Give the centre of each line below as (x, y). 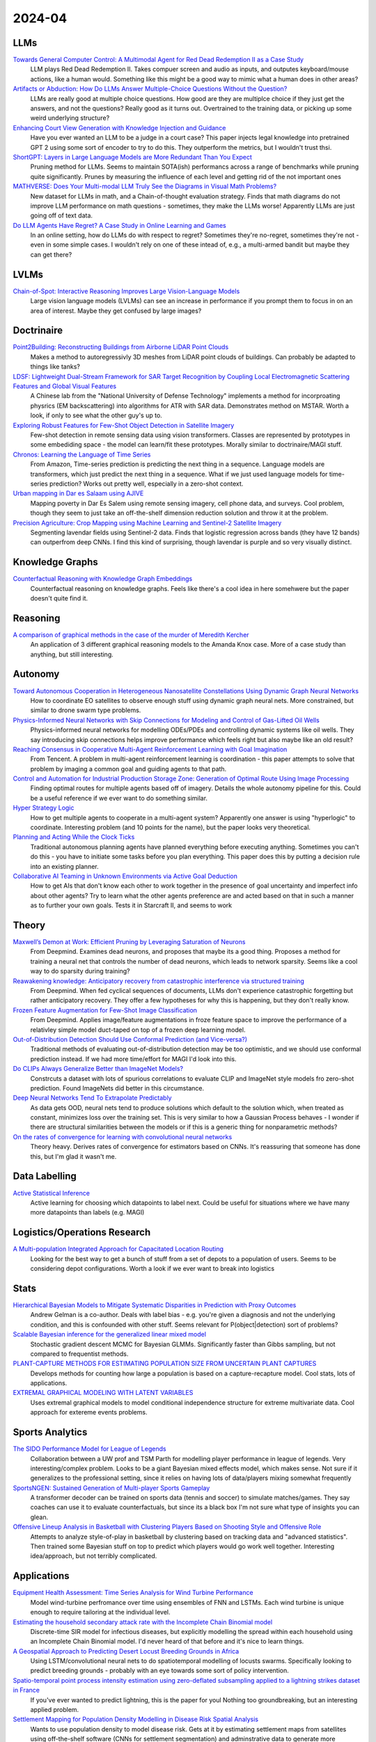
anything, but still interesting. (72, 654)
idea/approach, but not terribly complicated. (94, 1556)
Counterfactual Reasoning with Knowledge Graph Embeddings (103, 579)
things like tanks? (55, 367)
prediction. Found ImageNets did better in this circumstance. (117, 1088)
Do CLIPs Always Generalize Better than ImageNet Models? (98, 1069)
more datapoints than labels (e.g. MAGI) (87, 1212)
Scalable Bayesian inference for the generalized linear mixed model (110, 1334)
